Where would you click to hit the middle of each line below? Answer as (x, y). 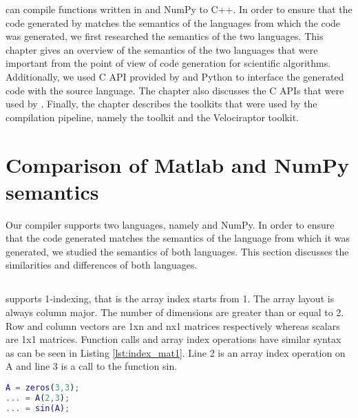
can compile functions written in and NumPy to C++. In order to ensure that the (179, 9)
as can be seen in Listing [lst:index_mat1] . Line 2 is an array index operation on (176, 352)
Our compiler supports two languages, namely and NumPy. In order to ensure (170, 224)
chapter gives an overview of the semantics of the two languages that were (162, 49)
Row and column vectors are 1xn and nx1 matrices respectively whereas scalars (173, 325)
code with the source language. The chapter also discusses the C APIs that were (175, 90)
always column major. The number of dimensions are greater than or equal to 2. (175, 312)
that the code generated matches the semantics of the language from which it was (178, 238)
